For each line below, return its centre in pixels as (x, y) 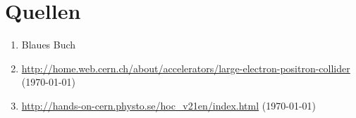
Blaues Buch (49, 45)
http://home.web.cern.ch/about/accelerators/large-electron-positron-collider (186, 68)
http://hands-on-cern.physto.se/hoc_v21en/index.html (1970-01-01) (169, 105)
